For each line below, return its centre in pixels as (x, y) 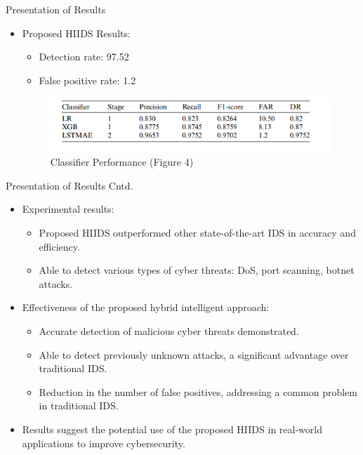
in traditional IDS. (79, 405)
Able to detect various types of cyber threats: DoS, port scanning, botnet (197, 270)
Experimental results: (68, 209)
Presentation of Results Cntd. (70, 185)
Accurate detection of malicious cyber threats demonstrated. (169, 330)
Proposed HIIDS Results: (76, 33)
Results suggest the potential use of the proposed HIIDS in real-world (172, 429)
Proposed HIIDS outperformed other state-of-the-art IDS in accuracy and (197, 232)
